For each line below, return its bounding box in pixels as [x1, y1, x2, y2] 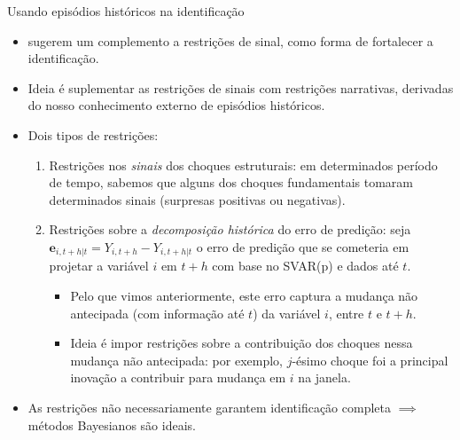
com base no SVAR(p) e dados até [212, 256, 399, 275]
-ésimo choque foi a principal [292, 350, 448, 369]
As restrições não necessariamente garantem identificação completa [27, 397, 391, 416]
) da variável [253, 303, 321, 322]
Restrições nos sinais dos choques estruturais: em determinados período [49, 155, 438, 174]
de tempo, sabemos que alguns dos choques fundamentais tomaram [49, 173, 413, 192]
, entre [328, 303, 364, 322]
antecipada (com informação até [70, 303, 245, 322]
